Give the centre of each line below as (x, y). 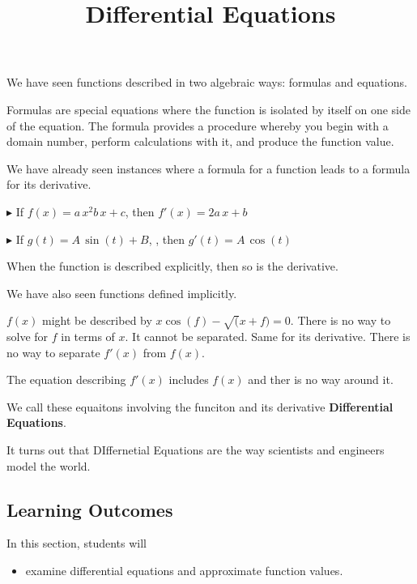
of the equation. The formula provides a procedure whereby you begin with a (198, 125)
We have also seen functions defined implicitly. (122, 293)
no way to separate (53, 352)
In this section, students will (77, 543)
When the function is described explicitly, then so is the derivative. (172, 266)
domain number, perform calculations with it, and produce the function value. (200, 141)
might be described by (97, 320)
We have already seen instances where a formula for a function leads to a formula (208, 168)
